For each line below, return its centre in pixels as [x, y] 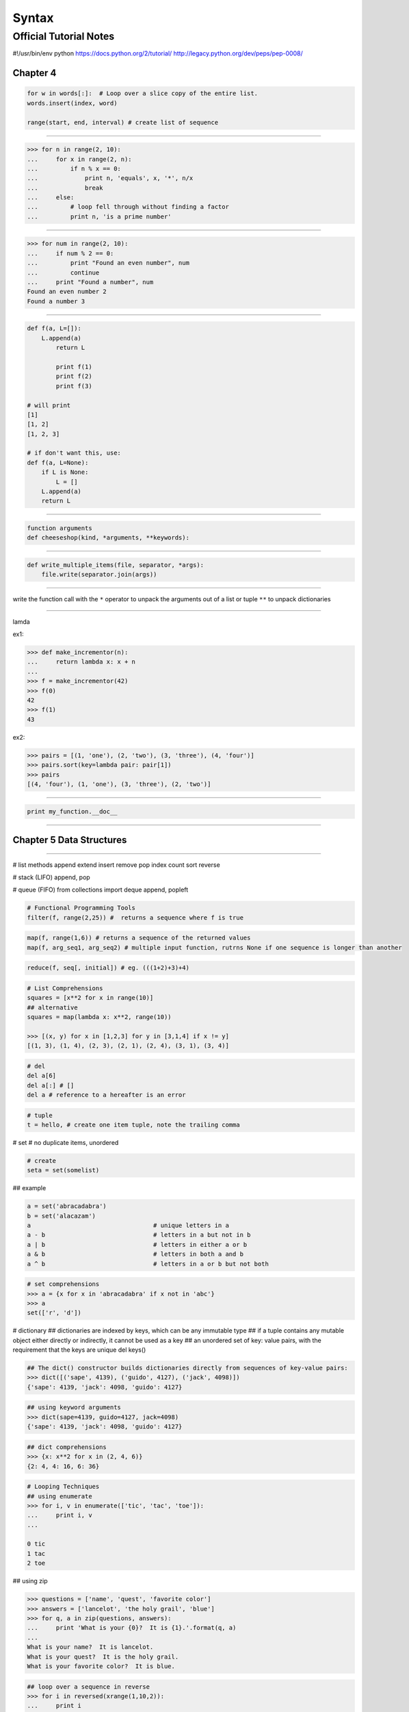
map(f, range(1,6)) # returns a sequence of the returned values [139, 938]
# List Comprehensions [65, 988]
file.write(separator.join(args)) [99, 575]
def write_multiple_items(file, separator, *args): [116, 565]
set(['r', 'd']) [54, 1313]
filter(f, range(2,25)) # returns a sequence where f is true [135, 917]
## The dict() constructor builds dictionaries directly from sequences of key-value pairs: [187, 1368]
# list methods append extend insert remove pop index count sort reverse [116, 865]
